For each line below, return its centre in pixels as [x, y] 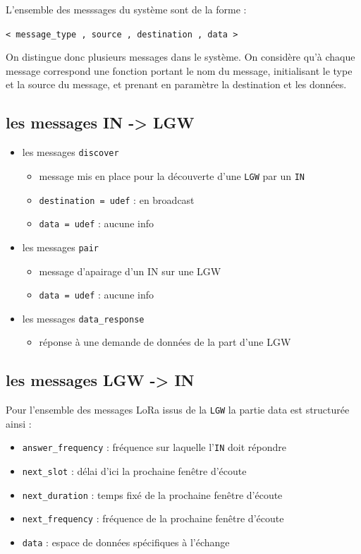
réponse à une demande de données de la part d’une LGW [165, 342]
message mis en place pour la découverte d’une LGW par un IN [172, 175]
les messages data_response [83, 318]
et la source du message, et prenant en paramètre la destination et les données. [176, 84]
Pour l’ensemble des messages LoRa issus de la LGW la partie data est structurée [178, 410]
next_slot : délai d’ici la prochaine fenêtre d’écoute [134, 471]
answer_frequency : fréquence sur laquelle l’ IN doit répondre [154, 447]
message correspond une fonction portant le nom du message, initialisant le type [179, 70]
